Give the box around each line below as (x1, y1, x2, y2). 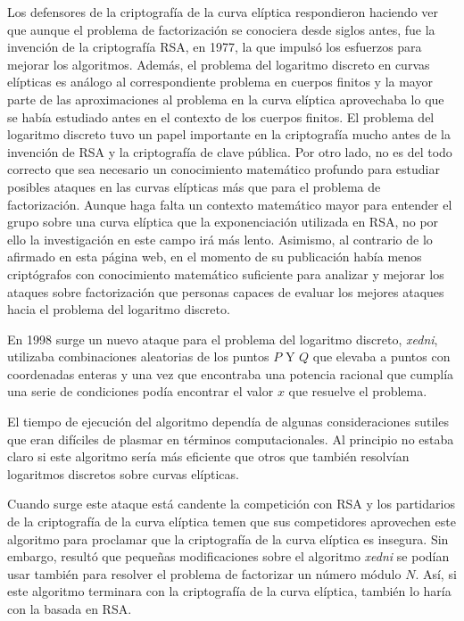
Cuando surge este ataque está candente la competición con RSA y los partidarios (7, 494, 455, 513)
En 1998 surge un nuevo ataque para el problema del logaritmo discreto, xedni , (7, 329, 438, 348)
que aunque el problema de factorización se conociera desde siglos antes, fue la (7, 20, 435, 38)
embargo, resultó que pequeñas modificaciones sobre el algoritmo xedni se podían (7, 547, 450, 566)
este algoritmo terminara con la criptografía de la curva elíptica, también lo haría (7, 582, 452, 600)
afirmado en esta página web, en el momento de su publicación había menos (7, 247, 422, 266)
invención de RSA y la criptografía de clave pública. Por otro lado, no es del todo (7, 142, 452, 161)
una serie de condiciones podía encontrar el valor (7, 382, 274, 401)
